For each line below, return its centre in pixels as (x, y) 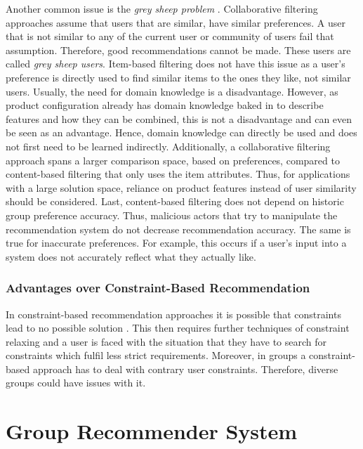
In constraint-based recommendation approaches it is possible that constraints (173, 314)
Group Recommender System (152, 431)
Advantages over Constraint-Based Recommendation (158, 288)
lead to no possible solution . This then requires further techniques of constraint (178, 328)
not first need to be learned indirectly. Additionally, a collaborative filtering (168, 146)
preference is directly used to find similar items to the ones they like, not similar (178, 77)
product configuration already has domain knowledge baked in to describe (165, 105)
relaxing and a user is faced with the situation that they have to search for (166, 341)
